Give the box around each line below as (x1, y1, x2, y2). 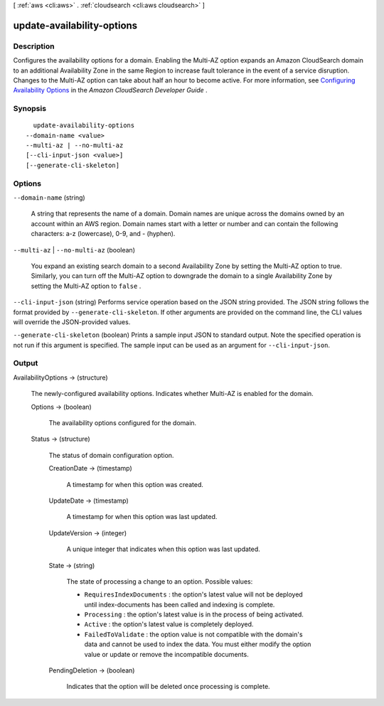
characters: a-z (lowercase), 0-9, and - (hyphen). (31, 230, 176, 238)
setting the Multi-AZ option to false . (31, 282, 142, 290)
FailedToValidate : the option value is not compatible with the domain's (84, 630, 303, 638)
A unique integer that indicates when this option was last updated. (66, 545, 261, 554)
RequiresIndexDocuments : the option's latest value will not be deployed (84, 590, 304, 599)
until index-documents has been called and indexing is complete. (84, 600, 275, 609)
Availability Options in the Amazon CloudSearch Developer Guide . (13, 86, 208, 95)
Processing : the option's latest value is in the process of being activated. (84, 610, 304, 619)
